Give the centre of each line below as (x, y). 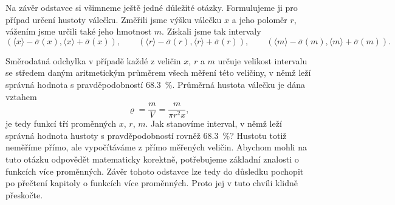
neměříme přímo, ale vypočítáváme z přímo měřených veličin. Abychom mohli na (156, 147)
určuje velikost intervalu (263, 60)
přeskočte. (24, 194)
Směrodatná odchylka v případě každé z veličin (93, 60)
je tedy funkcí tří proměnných (61, 123)
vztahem (21, 96)
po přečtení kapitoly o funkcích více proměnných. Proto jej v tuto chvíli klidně (152, 183)
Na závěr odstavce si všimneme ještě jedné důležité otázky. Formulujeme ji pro (152, 7)
